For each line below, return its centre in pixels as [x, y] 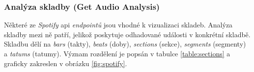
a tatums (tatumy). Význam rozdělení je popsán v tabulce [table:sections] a [117, 53]
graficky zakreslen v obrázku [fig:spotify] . [66, 63]
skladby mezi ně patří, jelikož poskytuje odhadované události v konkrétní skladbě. [127, 34]
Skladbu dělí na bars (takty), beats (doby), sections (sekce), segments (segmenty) [125, 44]
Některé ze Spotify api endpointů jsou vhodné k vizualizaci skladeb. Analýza [118, 25]
